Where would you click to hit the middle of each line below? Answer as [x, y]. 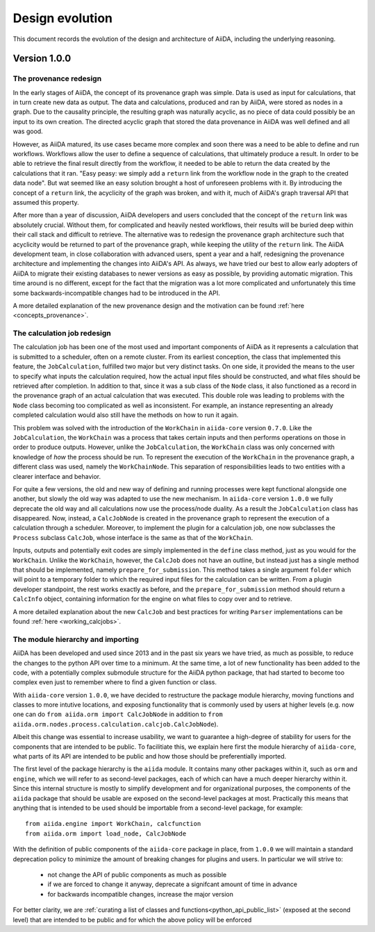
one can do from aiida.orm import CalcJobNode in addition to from [118, 714]
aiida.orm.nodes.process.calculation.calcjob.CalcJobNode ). [116, 724]
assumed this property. [46, 202]
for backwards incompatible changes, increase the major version [141, 894]
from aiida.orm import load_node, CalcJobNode [106, 833]
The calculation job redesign [62, 333]
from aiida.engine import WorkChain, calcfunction [113, 824]
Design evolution [63, 18]
